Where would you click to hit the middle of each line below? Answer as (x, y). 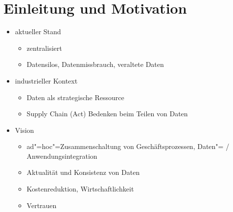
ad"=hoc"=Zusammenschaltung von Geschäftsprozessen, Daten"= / (128, 146)
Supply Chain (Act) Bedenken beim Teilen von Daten (107, 114)
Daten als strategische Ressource (75, 97)
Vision (24, 130)
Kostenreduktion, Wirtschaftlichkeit (80, 189)
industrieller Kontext (46, 80)
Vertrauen (42, 205)
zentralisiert (44, 48)
